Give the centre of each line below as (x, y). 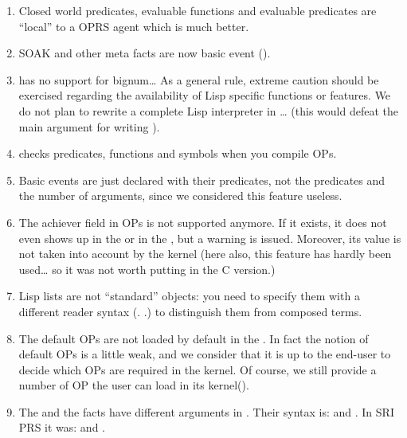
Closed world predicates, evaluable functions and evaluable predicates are (198, 10)
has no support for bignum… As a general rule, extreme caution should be (199, 79)
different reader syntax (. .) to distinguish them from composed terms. (190, 311)
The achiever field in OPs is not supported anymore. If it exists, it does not (203, 222)
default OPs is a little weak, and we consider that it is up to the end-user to (205, 354)
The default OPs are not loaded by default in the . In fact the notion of (194, 338)
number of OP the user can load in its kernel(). (134, 385)
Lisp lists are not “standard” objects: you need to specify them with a (189, 296)
